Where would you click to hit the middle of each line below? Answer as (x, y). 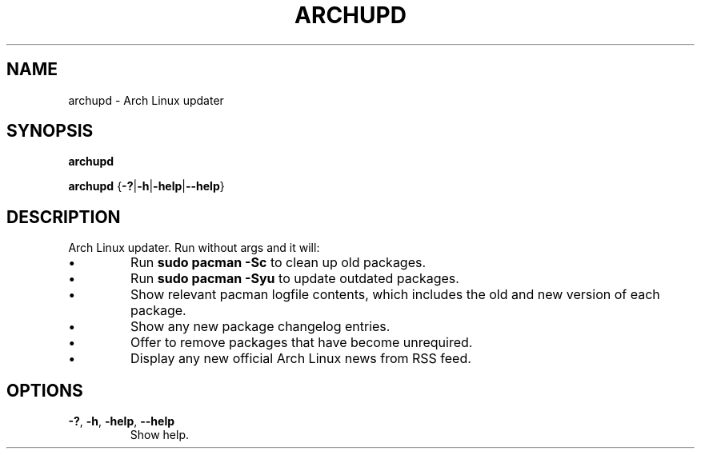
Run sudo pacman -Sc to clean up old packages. (278, 263)
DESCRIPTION (64, 217)
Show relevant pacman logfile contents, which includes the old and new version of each (395, 295)
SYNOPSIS (50, 131)
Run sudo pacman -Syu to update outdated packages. (295, 279)
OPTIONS (45, 390)
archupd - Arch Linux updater (146, 100)
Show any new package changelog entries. (260, 327)
